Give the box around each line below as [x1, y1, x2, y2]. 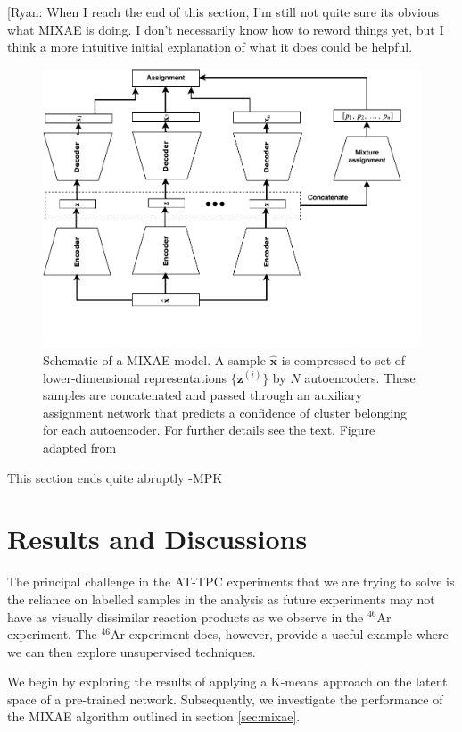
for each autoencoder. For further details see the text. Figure [43, 420, 375, 439]
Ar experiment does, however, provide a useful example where [111, 625, 449, 644]
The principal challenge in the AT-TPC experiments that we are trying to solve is [7, 572, 455, 591]
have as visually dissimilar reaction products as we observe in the [7, 607, 364, 626]
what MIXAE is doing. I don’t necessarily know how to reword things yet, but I [7, 20, 444, 38]
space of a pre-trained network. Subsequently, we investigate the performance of [7, 689, 443, 708]
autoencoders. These [304, 368, 416, 387]
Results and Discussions [7, 520, 308, 557]
